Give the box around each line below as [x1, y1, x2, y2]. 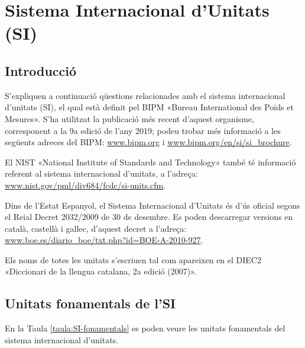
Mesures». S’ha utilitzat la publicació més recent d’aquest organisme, [5, 112, 255, 124]
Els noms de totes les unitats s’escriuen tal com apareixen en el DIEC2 [5, 253, 261, 266]
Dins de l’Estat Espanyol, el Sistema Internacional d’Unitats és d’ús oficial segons [5, 199, 300, 211]
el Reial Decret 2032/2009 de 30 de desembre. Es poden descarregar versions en [5, 210, 293, 223]
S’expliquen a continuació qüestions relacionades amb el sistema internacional [5, 89, 285, 101]
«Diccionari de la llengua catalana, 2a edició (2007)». [5, 265, 197, 277]
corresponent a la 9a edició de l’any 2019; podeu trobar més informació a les [5, 124, 281, 136]
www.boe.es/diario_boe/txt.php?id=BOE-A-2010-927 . [5, 234, 203, 246]
